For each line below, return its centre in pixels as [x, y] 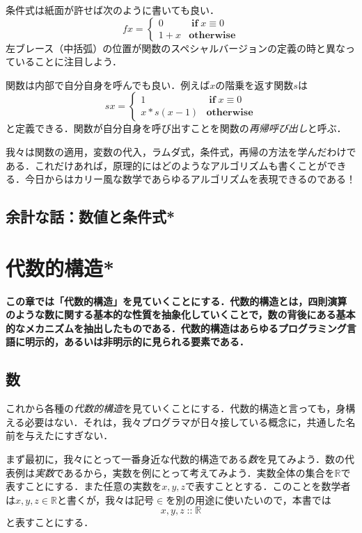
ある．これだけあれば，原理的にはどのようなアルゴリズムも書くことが [166, 165]
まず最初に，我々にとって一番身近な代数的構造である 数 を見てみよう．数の [175, 459]
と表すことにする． [50, 522]
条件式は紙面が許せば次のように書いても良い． [112, 10]
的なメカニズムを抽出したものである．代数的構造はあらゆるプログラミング [176, 328]
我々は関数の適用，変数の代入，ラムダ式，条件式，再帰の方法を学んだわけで [181, 151]
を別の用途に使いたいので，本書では [249, 499]
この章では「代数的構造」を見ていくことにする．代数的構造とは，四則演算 [176, 301]
